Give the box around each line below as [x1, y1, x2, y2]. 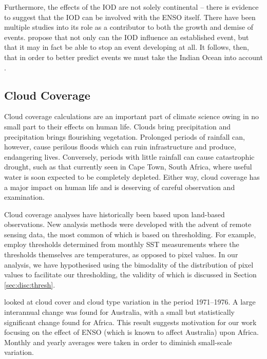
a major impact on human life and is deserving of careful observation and [4, 181, 235, 192]
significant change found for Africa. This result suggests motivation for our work [4, 316, 257, 327]
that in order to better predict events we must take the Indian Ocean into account [4, 51, 263, 62]
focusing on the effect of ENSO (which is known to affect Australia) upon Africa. [4, 327, 259, 337]
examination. [4, 192, 45, 202]
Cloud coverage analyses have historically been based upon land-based [4, 209, 225, 219]
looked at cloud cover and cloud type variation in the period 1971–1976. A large [4, 296, 256, 307]
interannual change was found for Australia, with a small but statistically [4, 307, 235, 317]
